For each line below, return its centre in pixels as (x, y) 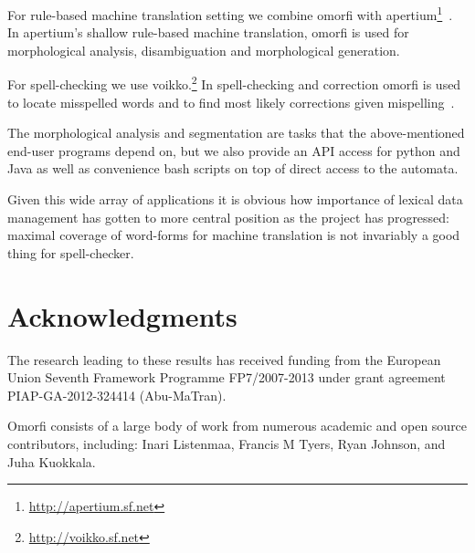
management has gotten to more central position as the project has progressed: (229, 217)
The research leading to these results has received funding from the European (224, 359)
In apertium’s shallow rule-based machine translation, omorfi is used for (208, 32)
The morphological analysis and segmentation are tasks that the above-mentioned (236, 133)
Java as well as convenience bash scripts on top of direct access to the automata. (233, 168)
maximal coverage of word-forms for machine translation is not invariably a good (234, 235)
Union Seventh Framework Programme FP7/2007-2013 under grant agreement (227, 377)
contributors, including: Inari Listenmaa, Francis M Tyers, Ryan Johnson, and (227, 443)
